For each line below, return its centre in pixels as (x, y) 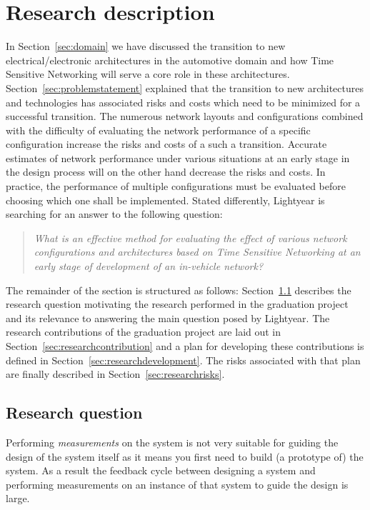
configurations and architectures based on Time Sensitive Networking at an (197, 252)
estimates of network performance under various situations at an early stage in (178, 157)
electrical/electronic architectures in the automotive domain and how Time (170, 60)
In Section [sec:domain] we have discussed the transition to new (146, 46)
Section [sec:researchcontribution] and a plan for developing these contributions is (185, 346)
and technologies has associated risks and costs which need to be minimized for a (183, 102)
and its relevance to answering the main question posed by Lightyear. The (168, 317)
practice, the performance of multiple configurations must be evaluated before (176, 186)
